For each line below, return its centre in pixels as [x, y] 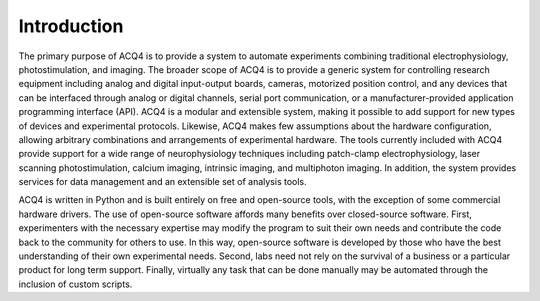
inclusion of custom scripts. [75, 284]
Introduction [71, 26]
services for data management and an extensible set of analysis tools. [162, 182]
